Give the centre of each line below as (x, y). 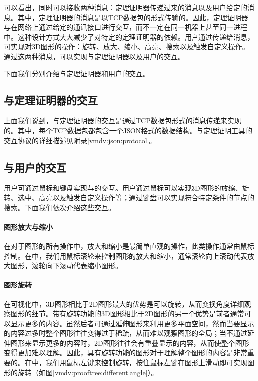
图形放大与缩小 (28, 227)
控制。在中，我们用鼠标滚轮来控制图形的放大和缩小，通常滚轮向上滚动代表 (126, 255)
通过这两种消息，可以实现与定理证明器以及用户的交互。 (94, 56)
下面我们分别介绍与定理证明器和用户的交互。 (77, 73)
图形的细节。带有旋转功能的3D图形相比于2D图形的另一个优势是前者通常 (127, 314)
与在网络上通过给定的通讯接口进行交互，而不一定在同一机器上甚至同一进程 (126, 27)
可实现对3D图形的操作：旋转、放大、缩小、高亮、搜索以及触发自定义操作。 (127, 47)
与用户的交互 (35, 167)
